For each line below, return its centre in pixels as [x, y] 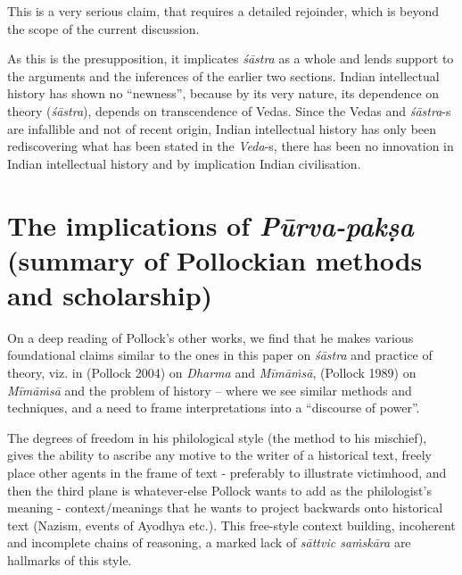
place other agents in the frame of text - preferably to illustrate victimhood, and [227, 472]
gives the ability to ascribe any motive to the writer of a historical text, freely [220, 455]
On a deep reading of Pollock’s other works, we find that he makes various [210, 337]
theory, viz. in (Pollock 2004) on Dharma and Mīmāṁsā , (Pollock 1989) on [212, 373]
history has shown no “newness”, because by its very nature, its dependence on [223, 93]
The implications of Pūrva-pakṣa [210, 225]
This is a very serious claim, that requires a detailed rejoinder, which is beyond [223, 11]
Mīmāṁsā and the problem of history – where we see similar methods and [210, 390]
